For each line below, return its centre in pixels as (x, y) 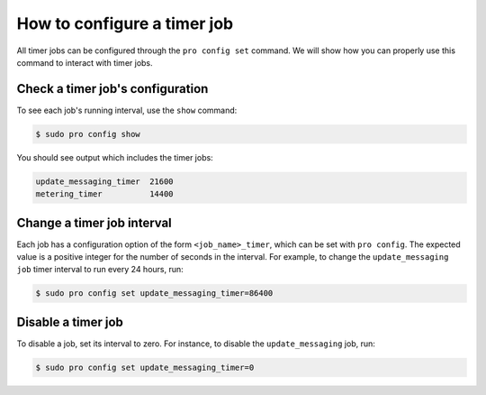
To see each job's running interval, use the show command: (127, 110)
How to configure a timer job (125, 23)
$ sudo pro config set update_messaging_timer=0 (145, 367)
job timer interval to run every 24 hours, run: (100, 270)
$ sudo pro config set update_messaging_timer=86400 (154, 294)
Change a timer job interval (94, 222)
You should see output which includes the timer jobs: (115, 157)
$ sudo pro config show (88, 134)
